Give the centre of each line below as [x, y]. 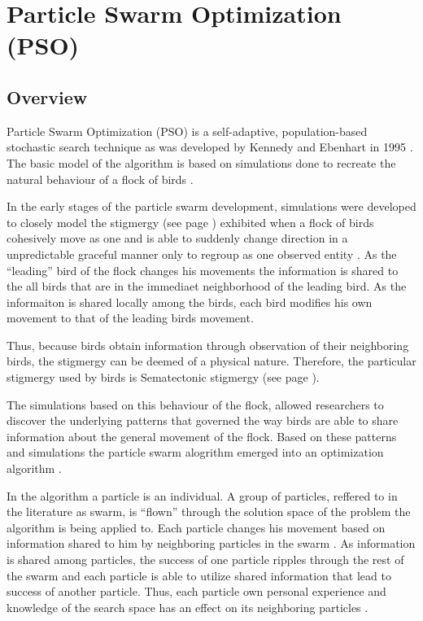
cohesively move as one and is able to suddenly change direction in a [177, 238]
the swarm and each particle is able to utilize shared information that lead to [199, 575]
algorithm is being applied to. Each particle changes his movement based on [196, 527]
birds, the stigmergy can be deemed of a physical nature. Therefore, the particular [211, 361]
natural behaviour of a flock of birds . [100, 179]
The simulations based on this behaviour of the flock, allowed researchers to [195, 404]
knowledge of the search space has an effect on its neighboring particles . [188, 607]
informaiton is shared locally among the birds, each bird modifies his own [190, 302]
